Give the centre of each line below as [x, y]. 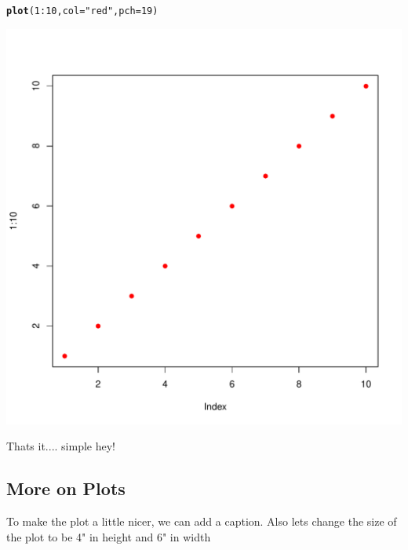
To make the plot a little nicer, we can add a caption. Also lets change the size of [202, 521]
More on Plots [66, 488]
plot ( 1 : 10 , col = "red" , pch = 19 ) [82, 11]
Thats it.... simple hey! [61, 446]
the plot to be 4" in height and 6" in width [109, 536]
